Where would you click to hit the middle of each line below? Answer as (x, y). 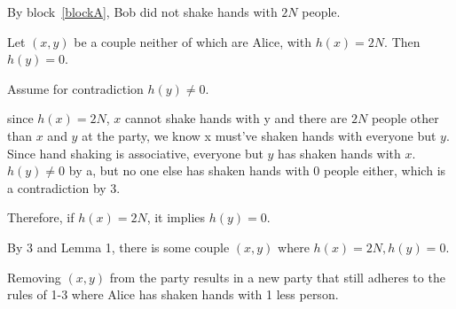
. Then (402, 41)
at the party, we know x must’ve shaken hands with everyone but (259, 135)
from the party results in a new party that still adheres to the (277, 277)
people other (405, 118)
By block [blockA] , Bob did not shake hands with (142, 12)
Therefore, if (41, 217)
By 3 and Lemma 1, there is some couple (118, 247)
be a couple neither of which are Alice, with (193, 41)
